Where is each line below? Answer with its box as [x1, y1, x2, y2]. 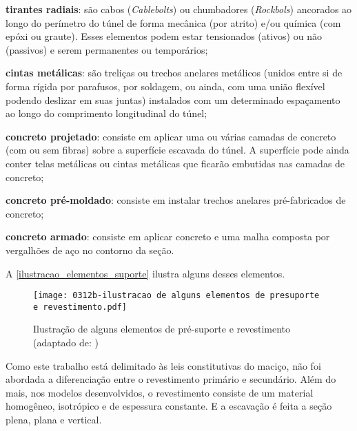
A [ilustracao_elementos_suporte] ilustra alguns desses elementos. [6, 266, 285, 280]
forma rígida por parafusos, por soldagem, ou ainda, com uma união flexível [6, 78, 325, 93]
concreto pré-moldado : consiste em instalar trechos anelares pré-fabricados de [6, 193, 346, 207]
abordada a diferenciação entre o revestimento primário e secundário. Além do [6, 372, 336, 386]
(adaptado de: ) [33, 335, 99, 349]
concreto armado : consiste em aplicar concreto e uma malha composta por [6, 229, 330, 244]
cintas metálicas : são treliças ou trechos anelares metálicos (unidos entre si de [6, 65, 343, 80]
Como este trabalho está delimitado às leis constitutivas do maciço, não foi [6, 358, 321, 372]
